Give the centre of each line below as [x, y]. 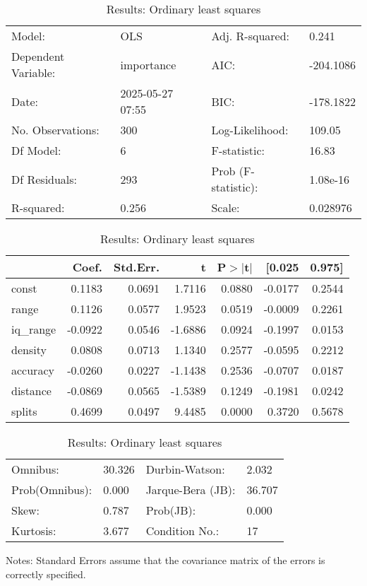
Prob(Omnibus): [52, 490]
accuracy [33, 370]
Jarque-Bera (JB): [191, 490]
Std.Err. [137, 267]
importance [148, 64]
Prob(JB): [171, 510]
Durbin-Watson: [185, 469]
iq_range [34, 329]
